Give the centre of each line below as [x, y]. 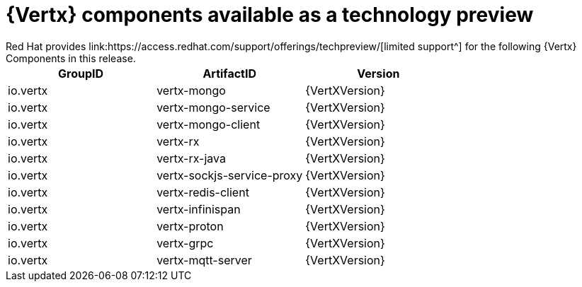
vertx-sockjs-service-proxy [230, 175]
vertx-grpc [185, 243]
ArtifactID [230, 73]
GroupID [81, 73]
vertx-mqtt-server [204, 260]
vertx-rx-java [191, 158]
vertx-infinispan [199, 209]
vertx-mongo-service [213, 107]
